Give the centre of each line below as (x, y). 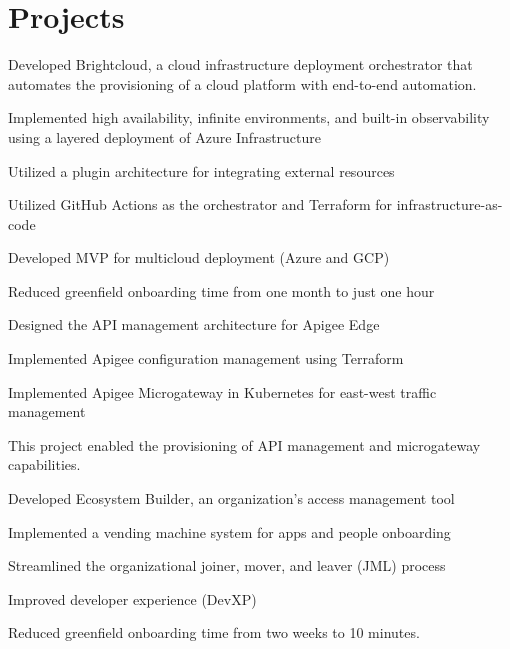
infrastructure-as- (449, 204)
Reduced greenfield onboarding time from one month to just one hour (221, 290)
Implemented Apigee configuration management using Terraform (206, 358)
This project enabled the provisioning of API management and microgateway (244, 444)
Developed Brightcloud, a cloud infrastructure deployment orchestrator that (240, 64)
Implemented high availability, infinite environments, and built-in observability (249, 117)
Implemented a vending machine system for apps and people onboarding (229, 531)
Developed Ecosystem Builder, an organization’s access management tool (231, 498)
